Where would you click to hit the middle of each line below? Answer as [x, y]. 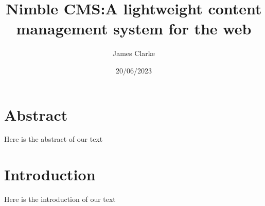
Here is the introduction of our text [60, 199]
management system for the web [134, 29]
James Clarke [134, 53]
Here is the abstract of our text [54, 139]
